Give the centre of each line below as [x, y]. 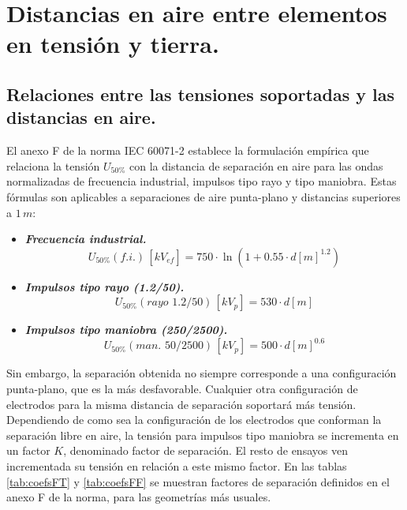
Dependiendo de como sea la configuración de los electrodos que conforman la [194, 420]
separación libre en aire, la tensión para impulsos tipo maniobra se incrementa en [203, 435]
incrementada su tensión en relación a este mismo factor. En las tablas [177, 465]
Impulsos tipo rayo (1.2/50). [105, 286]
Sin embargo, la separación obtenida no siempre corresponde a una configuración [202, 373]
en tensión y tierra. [113, 44]
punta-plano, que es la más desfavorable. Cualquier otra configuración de [182, 388]
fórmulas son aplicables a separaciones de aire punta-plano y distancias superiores [203, 196]
